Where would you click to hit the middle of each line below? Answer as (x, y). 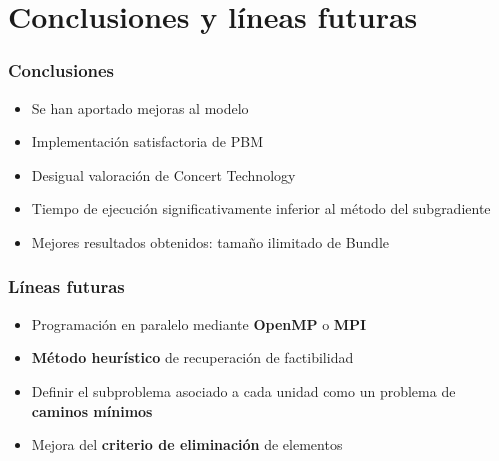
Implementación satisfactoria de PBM (147, 141)
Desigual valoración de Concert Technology (163, 174)
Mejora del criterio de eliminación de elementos (187, 444)
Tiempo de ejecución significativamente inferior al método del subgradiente (261, 208)
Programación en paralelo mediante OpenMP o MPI (199, 323)
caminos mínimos (92, 410)
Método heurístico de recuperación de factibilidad (192, 357)
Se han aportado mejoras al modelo (140, 107)
